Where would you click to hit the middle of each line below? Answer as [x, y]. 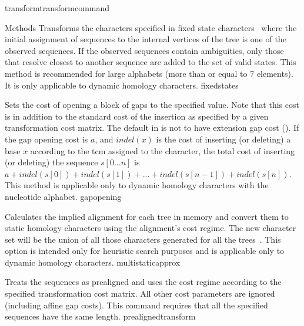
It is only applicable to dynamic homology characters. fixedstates [122, 85]
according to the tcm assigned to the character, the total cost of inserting [163, 150]
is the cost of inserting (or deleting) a [223, 139]
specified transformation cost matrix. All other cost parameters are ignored [140, 293]
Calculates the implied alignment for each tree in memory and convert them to [147, 216]
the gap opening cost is [46, 139]
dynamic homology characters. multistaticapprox [93, 262]
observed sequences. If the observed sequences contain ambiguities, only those [144, 50]
